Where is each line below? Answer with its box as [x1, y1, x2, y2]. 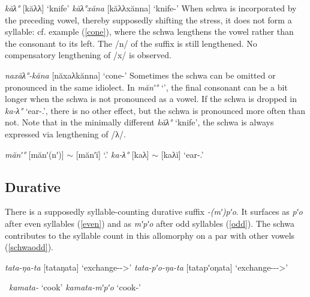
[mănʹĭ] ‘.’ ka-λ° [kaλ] [76, 148, 149, 160]
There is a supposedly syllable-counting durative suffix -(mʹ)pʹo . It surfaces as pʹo [5, 205, 303, 218]
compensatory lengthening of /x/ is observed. [5, 49, 171, 61]
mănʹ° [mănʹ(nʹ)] [5, 148, 64, 160]
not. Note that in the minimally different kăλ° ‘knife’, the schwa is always [5, 116, 274, 128]
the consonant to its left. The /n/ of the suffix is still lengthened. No [5, 37, 257, 49]
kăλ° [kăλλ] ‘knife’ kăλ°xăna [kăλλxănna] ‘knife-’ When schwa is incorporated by [5, 2, 297, 14]
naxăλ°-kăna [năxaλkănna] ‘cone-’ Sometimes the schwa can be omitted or [5, 68, 276, 81]
